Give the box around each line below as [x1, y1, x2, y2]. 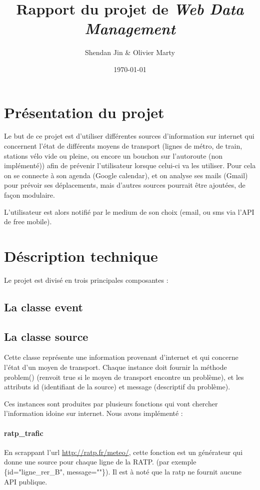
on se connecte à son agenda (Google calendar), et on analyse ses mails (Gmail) [4, 170, 248, 180]
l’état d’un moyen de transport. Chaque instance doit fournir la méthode [4, 362, 227, 372]
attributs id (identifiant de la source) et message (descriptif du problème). [4, 381, 230, 392]
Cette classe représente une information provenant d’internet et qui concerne [4, 352, 238, 362]
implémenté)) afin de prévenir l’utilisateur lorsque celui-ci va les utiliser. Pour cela [4, 160, 256, 171]
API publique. [4, 476, 47, 486]
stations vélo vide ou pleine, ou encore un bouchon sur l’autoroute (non [4, 150, 223, 161]
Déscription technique [4, 245, 158, 266]
